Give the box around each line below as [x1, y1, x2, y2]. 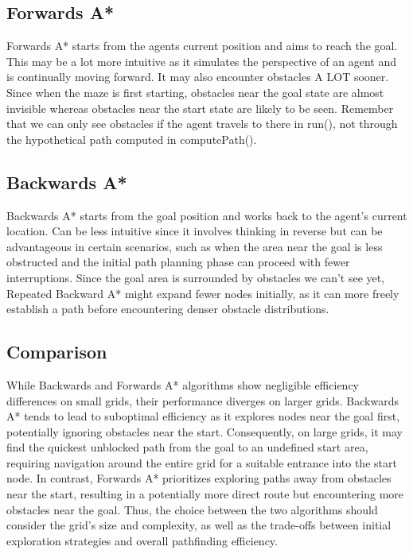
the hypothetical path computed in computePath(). [6, 130, 257, 147]
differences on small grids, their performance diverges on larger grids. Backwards [6, 392, 399, 409]
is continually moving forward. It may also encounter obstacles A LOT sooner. [6, 68, 389, 85]
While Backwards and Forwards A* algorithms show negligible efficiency [6, 376, 360, 393]
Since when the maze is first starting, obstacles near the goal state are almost [6, 83, 384, 100]
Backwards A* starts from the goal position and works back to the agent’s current [6, 207, 407, 223]
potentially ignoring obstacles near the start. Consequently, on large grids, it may [6, 423, 403, 440]
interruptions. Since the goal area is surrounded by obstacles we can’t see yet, [6, 269, 385, 285]
